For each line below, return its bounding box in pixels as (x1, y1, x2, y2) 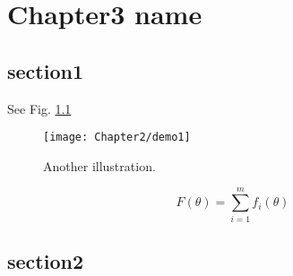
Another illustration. (43, 156, 156, 175)
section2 (7, 246, 83, 274)
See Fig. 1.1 (7, 99, 72, 117)
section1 (7, 56, 83, 84)
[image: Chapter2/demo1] (43, 131, 191, 144)
